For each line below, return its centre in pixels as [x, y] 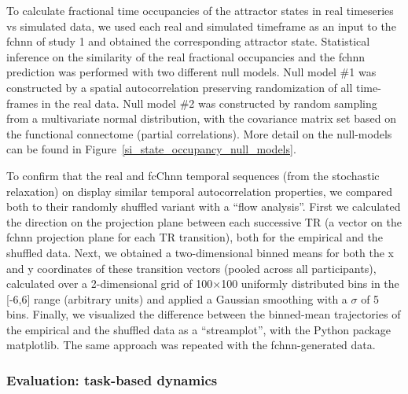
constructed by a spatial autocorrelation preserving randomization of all [180, 87]
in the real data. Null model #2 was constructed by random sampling [209, 103]
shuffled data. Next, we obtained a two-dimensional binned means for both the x [200, 252]
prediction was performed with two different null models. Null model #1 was [191, 72]
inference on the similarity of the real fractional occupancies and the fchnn [186, 56]
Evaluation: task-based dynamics [112, 379]
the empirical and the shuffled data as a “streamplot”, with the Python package [198, 329]
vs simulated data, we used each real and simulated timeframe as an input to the [201, 26]
